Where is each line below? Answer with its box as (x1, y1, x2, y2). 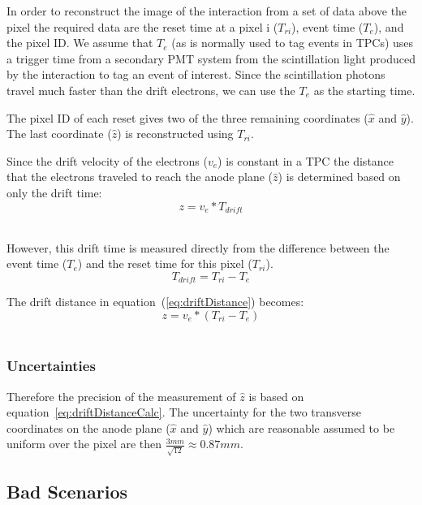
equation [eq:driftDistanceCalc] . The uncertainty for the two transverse (6, 404, 361, 421)
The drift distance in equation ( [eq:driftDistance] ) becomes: (6, 293, 304, 310)
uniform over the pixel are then (6, 435, 162, 452)
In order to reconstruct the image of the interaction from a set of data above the (6, 2, 407, 19)
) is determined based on (278, 168, 401, 185)
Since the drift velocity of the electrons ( (6, 152, 208, 169)
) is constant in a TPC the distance (217, 152, 394, 169)
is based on (248, 387, 304, 404)
